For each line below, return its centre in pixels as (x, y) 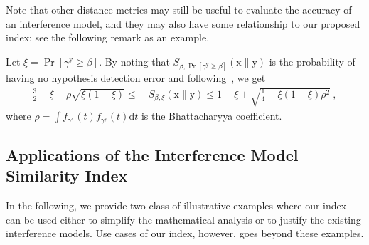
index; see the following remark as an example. (108, 37)
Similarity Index (67, 176)
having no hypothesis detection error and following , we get (136, 77)
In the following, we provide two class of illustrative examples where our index (176, 205)
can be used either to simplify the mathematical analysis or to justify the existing (183, 219)
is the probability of (312, 61)
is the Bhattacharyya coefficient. (212, 116)
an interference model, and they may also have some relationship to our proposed (183, 23)
